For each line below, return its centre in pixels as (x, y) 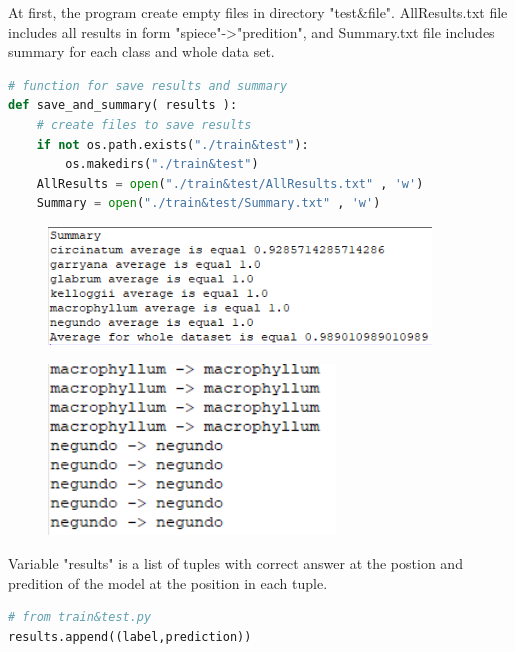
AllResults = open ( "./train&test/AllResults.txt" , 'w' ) (230, 183)
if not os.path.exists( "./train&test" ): (172, 144)
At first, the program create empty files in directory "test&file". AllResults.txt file (258, 12)
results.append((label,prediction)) (130, 636)
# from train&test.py (80, 617)
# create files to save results (144, 124)
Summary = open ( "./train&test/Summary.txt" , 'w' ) (208, 203)
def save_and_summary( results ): (123, 105)
